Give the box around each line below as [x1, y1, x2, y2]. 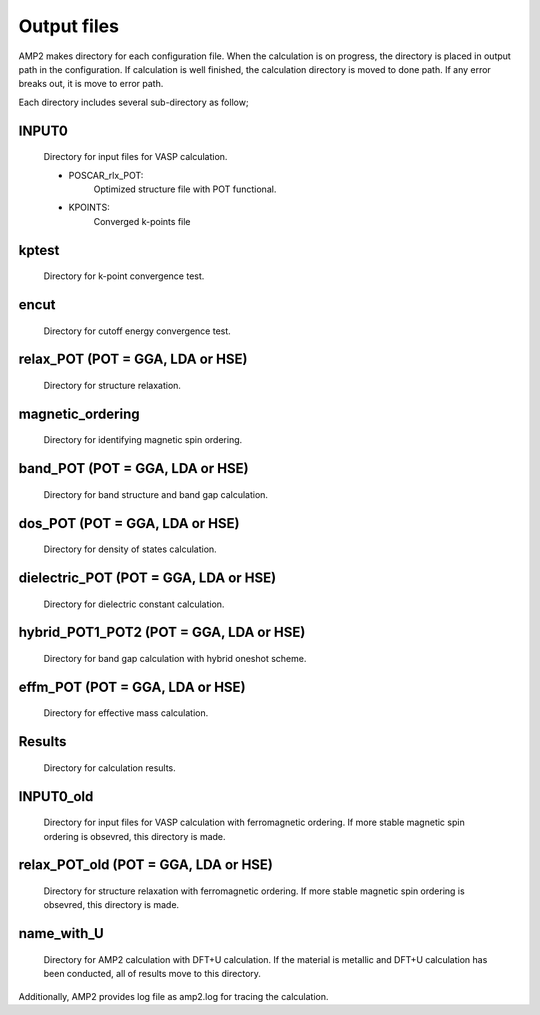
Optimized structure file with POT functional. [93, 183, 277, 195]
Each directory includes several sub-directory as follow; [18, 96, 249, 108]
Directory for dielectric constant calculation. [43, 598, 225, 610]
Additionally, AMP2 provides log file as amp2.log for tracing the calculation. [18, 990, 329, 1002]
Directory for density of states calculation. [43, 543, 217, 555]
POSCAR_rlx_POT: [68, 169, 144, 181]
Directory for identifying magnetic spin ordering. [43, 434, 243, 446]
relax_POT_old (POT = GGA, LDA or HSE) [18, 856, 274, 874]
